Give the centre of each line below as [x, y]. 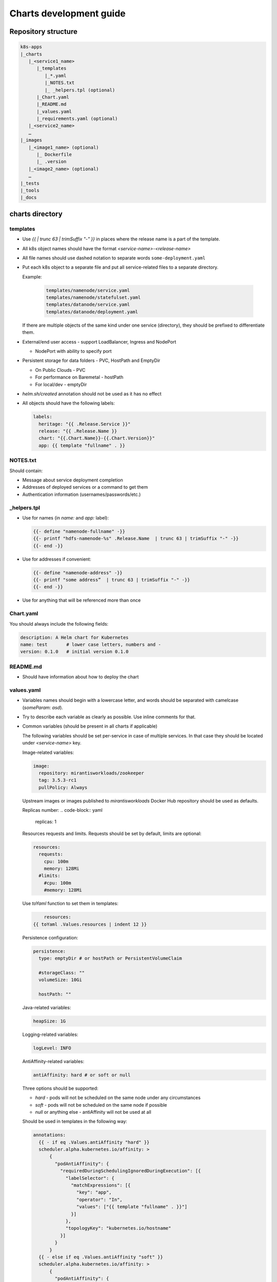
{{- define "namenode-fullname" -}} [79, 531]
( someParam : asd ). [43, 707]
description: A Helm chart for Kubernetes [74, 637]
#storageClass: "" [62, 973]
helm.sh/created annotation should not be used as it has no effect [92, 394]
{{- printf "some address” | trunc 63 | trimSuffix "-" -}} [112, 580]
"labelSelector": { [90, 1178]
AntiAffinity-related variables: [53, 1061]
